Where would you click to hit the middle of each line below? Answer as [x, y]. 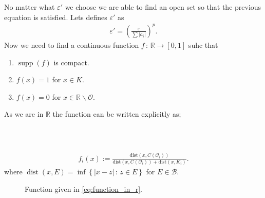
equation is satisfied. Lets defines [56, 17]
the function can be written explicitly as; [117, 114]
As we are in [24, 114]
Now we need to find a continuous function [72, 44]
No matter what [30, 7]
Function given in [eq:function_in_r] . [83, 188]
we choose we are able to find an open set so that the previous [163, 7]
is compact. [71, 62]
